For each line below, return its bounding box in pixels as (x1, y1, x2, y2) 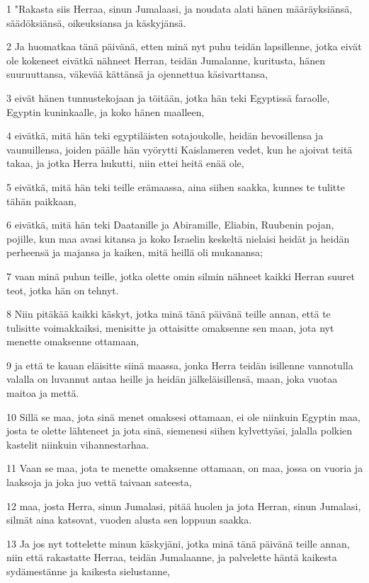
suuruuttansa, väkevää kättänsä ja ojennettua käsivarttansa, (6, 67, 268, 81)
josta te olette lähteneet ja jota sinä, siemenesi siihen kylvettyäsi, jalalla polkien (6, 423, 353, 438)
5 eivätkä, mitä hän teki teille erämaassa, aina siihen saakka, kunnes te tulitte (6, 179, 345, 194)
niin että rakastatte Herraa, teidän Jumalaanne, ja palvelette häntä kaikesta (6, 550, 337, 565)
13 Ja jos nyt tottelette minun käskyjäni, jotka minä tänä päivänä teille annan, (6, 536, 350, 550)
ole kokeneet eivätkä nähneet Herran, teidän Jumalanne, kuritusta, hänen (6, 52, 325, 67)
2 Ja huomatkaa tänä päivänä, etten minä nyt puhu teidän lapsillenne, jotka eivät (6, 39, 362, 54)
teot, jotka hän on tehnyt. (6, 282, 119, 297)
